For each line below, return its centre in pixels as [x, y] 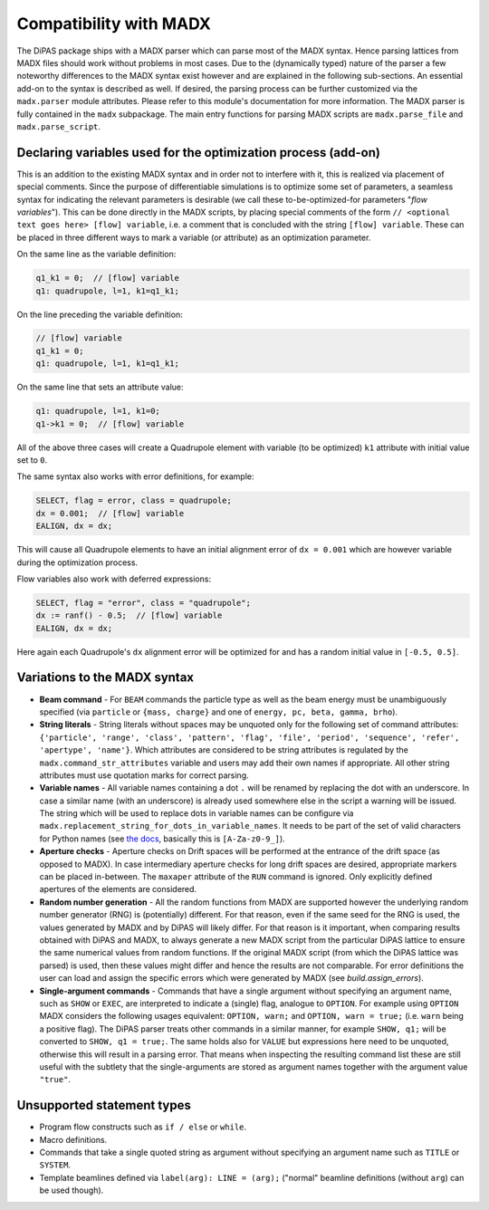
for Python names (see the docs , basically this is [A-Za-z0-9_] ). [162, 839]
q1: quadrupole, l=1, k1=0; [98, 411]
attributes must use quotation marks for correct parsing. [144, 775]
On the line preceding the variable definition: [100, 314]
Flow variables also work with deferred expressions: [114, 579]
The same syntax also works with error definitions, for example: [135, 476]
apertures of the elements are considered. [118, 889]
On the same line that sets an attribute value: [101, 387]
